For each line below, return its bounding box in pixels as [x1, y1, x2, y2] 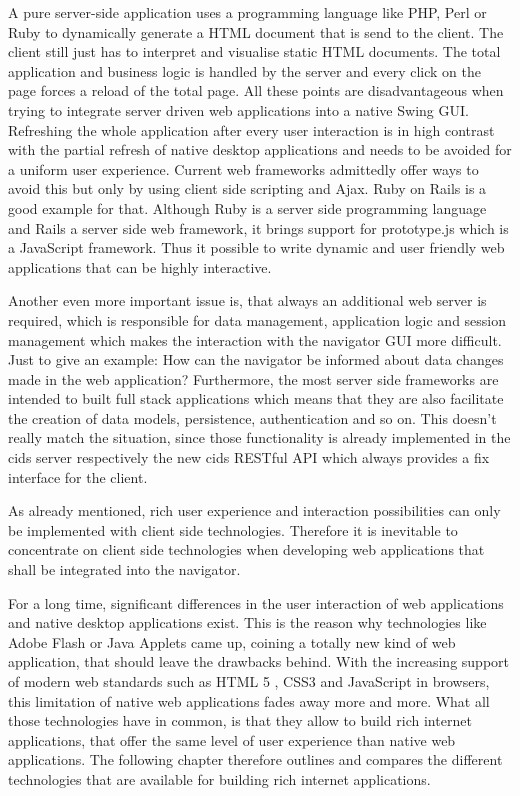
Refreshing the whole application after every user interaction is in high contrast [8, 119, 495, 140]
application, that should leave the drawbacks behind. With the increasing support [8, 651, 509, 672]
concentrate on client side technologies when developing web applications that [8, 539, 485, 560]
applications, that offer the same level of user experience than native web [8, 729, 456, 750]
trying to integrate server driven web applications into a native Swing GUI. [8, 99, 469, 120]
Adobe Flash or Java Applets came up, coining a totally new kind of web [8, 631, 456, 652]
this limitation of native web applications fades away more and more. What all [8, 690, 490, 711]
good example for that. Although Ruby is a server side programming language [8, 197, 487, 218]
